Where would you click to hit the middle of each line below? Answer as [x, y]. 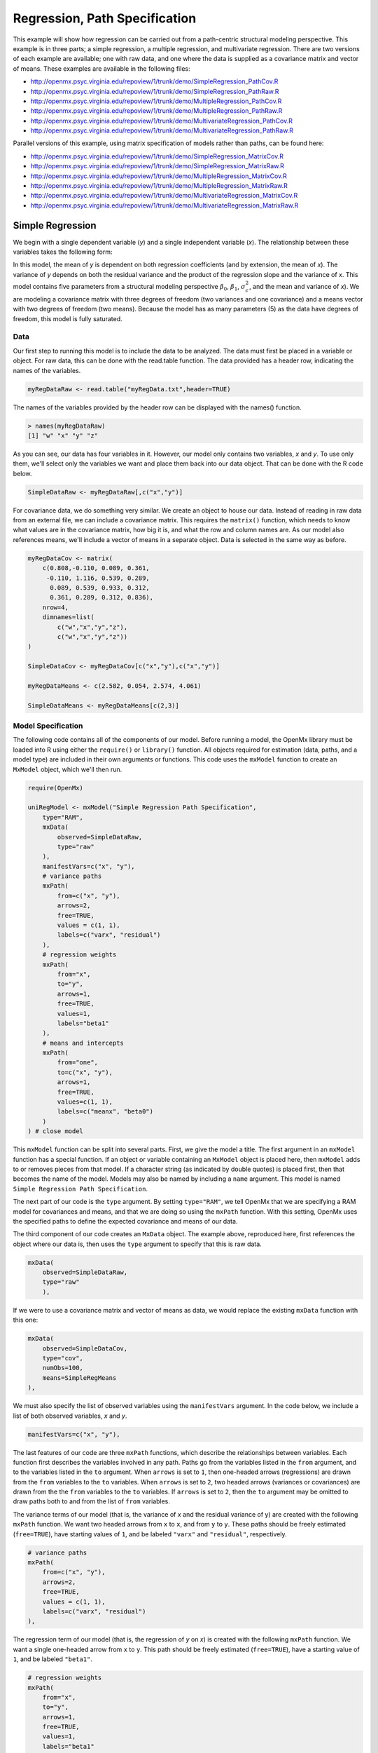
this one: [26, 1320]
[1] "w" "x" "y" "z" [63, 435]
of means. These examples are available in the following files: [101, 68]
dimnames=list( [68, 617]
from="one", [77, 1063]
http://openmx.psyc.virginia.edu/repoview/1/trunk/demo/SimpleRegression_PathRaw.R [155, 91]
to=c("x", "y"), [85, 1072]
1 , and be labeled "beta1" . [52, 1659]
